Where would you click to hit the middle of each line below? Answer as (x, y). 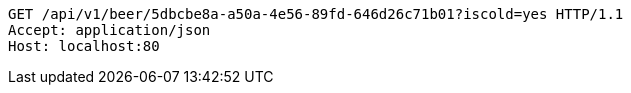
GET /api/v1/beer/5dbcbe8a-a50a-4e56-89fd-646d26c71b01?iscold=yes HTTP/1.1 (316, 14)
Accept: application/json (109, 30)
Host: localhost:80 (84, 46)
